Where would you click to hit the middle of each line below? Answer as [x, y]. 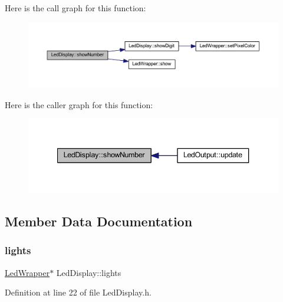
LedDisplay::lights [89, 272]
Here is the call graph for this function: [75, 8]
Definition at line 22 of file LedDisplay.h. [78, 292]
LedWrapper [27, 272]
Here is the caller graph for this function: [79, 104]
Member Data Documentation [99, 221]
